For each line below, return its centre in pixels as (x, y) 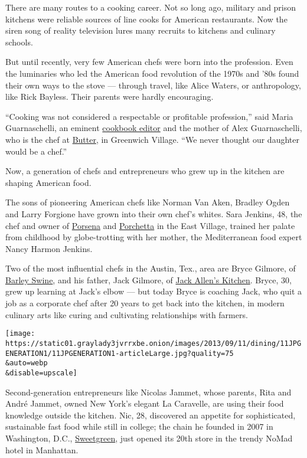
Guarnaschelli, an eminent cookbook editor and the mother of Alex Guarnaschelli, (154, 128)
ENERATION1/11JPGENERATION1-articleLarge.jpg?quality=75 (120, 353)
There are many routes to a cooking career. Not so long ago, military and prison (151, 7)
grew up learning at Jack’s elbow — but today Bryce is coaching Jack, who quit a (154, 291)
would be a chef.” (36, 151)
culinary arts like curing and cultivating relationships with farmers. (127, 314)
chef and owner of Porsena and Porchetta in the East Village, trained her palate (150, 225)
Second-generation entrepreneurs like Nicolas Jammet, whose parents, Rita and (148, 392)
